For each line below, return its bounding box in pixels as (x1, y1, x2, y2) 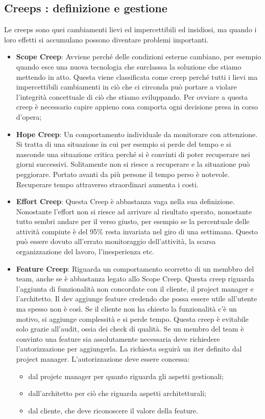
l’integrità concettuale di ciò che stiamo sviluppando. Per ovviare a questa (16, 91, 248, 102)
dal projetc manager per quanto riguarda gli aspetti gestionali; (28, 370, 224, 381)
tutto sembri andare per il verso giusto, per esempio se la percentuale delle (16, 216, 250, 227)
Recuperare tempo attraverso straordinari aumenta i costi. (16, 179, 199, 189)
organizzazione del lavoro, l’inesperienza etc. (16, 246, 154, 257)
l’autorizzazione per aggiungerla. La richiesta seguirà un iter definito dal (16, 343, 242, 354)
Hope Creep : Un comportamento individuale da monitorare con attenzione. (16, 128, 258, 139)
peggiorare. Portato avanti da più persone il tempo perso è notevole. (16, 168, 230, 179)
